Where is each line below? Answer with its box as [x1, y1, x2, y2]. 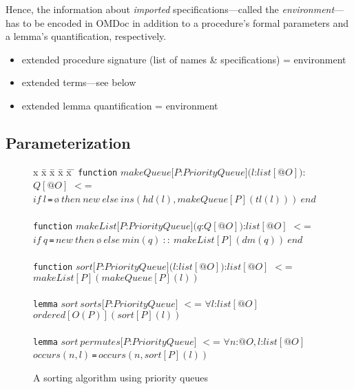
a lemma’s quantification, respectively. [6, 29, 167, 43]
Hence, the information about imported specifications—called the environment [6, 2, 335, 16]
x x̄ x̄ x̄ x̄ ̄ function [33, 164, 118, 178]
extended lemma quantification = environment [21, 98, 218, 112]
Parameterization [6, 132, 131, 153]
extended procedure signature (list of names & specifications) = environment [21, 52, 346, 66]
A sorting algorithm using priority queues [33, 370, 208, 384]
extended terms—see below [21, 75, 136, 90]
